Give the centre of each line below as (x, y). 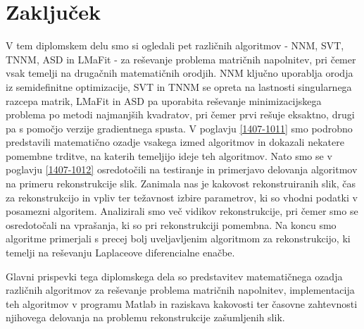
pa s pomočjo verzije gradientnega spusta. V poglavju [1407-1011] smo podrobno (179, 128)
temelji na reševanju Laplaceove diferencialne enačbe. (120, 253)
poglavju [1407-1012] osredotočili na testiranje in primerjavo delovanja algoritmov (182, 169)
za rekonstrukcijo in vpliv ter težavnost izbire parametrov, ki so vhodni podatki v (182, 197)
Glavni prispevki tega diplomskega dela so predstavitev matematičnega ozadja (174, 276)
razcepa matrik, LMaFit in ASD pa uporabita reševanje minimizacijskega (164, 100)
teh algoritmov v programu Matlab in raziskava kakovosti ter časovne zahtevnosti (182, 303)
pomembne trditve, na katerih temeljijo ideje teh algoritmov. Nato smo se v (169, 155)
